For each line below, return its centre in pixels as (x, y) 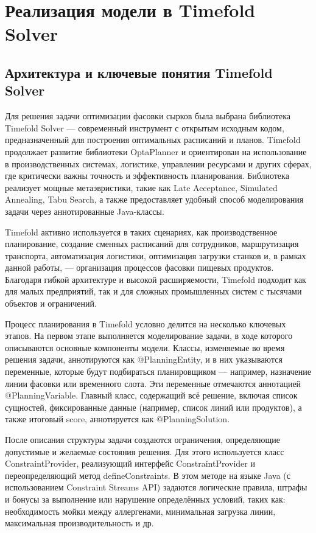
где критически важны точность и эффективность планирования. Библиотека (147, 176)
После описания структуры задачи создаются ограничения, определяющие (142, 439)
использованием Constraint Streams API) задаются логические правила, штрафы (156, 487)
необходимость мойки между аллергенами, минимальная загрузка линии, (140, 511)
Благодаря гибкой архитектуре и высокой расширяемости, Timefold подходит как (156, 279)
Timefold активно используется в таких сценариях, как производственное (141, 232)
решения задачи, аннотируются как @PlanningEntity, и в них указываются (144, 359)
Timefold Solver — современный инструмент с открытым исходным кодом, (145, 127)
